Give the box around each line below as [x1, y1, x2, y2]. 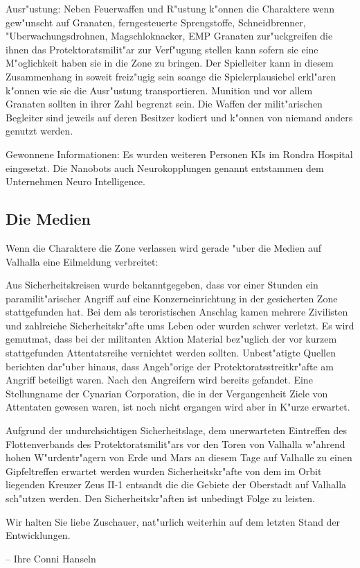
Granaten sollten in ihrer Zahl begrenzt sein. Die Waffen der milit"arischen [6, 96, 323, 111]
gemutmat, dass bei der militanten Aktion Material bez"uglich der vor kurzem [6, 332, 337, 346]
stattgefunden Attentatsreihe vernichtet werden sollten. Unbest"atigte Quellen [6, 345, 336, 360]
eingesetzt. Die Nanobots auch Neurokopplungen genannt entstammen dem [6, 160, 324, 175]
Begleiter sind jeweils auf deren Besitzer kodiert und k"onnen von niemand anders [6, 110, 353, 124]
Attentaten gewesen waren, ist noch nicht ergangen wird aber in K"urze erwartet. [6, 399, 350, 414]
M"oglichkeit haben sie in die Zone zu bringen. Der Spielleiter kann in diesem [6, 55, 334, 70]
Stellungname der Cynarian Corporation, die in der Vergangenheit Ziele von [6, 386, 328, 400]
